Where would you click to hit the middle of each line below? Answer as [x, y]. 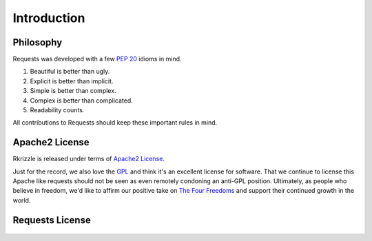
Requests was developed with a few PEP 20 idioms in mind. [97, 59]
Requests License [52, 220]
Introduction [49, 18]
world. [22, 200]
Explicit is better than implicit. [72, 81]
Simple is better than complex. [73, 91]
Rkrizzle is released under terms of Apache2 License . [89, 159]
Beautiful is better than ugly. [70, 72]
